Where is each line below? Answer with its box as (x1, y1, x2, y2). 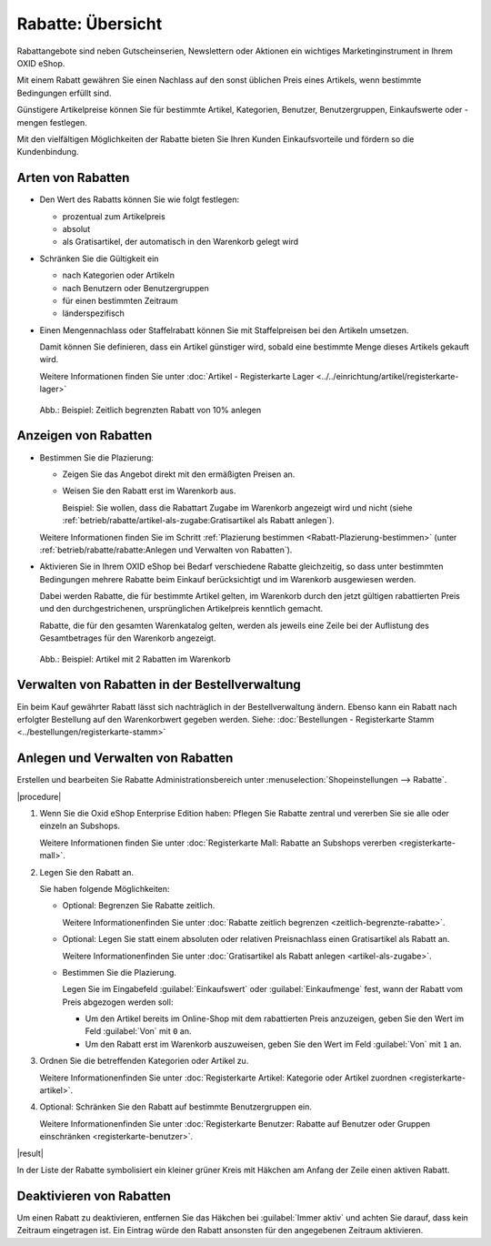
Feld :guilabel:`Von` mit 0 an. (85, 1026, 192, 1037)
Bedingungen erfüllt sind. (16, 87, 112, 98)
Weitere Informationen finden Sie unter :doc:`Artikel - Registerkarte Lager (39, 370, 315, 381)
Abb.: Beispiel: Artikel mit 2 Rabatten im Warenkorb (39, 653, 231, 664)
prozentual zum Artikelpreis (62, 210, 165, 222)
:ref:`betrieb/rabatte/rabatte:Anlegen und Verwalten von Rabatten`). (39, 544, 293, 555)
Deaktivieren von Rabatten (16, 1188, 172, 1203)
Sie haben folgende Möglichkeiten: (39, 883, 170, 894)
